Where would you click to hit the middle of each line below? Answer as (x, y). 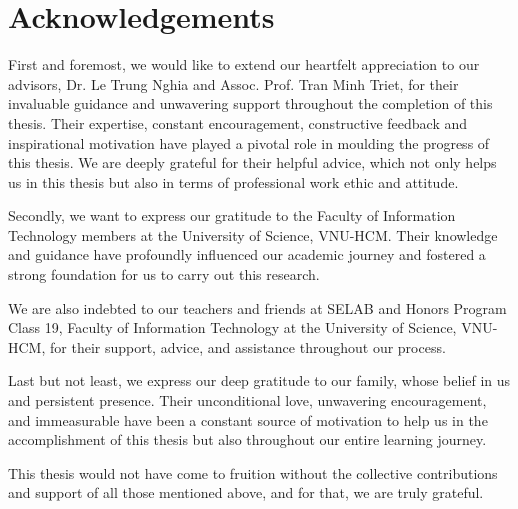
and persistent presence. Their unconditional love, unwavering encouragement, (247, 400)
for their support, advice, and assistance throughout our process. (247, 346)
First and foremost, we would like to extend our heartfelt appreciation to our (244, 64)
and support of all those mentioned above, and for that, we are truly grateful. (246, 492)
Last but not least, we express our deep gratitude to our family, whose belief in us (259, 380)
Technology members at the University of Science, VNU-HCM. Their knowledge (253, 234)
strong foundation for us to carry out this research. (164, 274)
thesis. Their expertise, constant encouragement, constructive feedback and (238, 122)
